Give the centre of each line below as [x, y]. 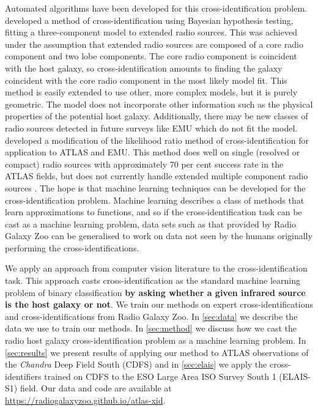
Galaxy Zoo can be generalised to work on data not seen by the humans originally [159, 236]
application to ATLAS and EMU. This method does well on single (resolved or [153, 152]
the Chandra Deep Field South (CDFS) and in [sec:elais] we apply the [136, 364]
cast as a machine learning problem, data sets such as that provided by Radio [150, 224]
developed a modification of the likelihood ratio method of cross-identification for [157, 140]
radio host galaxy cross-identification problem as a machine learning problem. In [156, 340]
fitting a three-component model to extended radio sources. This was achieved [151, 32]
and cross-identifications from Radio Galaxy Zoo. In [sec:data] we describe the [151, 316]
